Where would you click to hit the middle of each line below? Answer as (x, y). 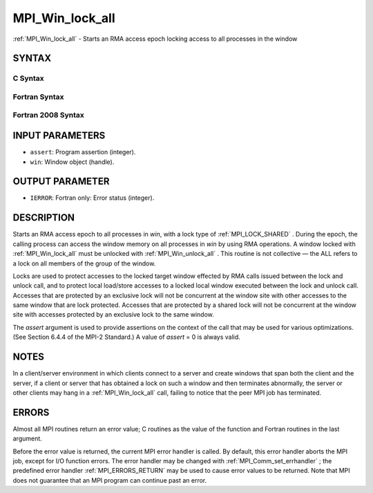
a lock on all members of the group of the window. (84, 263)
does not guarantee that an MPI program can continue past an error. (110, 480)
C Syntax (28, 78)
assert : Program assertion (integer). (83, 152)
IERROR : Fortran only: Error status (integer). (92, 198)
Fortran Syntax (38, 97)
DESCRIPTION (44, 218)
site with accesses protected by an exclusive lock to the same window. (113, 315)
